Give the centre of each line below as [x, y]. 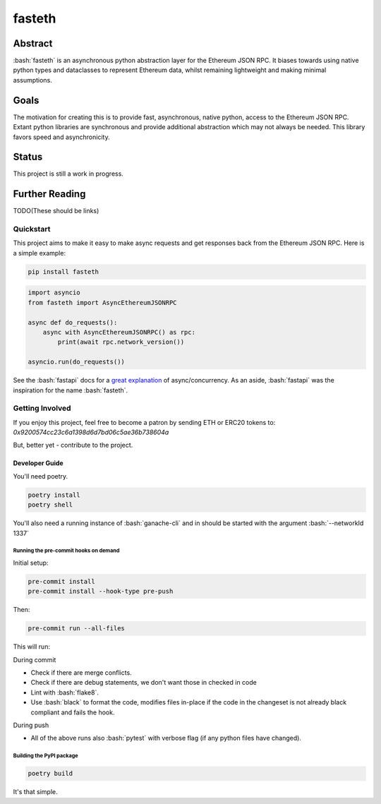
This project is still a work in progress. [68, 174]
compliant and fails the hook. [73, 712]
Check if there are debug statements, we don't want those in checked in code [144, 683]
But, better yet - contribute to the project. [73, 445]
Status [28, 157]
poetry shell [50, 505]
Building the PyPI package [46, 756]
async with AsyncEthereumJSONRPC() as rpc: [119, 332]
